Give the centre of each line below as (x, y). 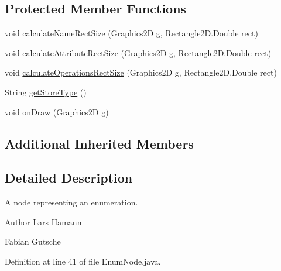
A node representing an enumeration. (71, 202)
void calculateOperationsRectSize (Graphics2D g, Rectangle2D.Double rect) (141, 72)
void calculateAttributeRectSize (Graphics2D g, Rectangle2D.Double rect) (138, 52)
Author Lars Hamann (43, 222)
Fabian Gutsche (33, 241)
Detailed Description (69, 178)
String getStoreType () (46, 92)
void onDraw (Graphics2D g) (57, 112)
